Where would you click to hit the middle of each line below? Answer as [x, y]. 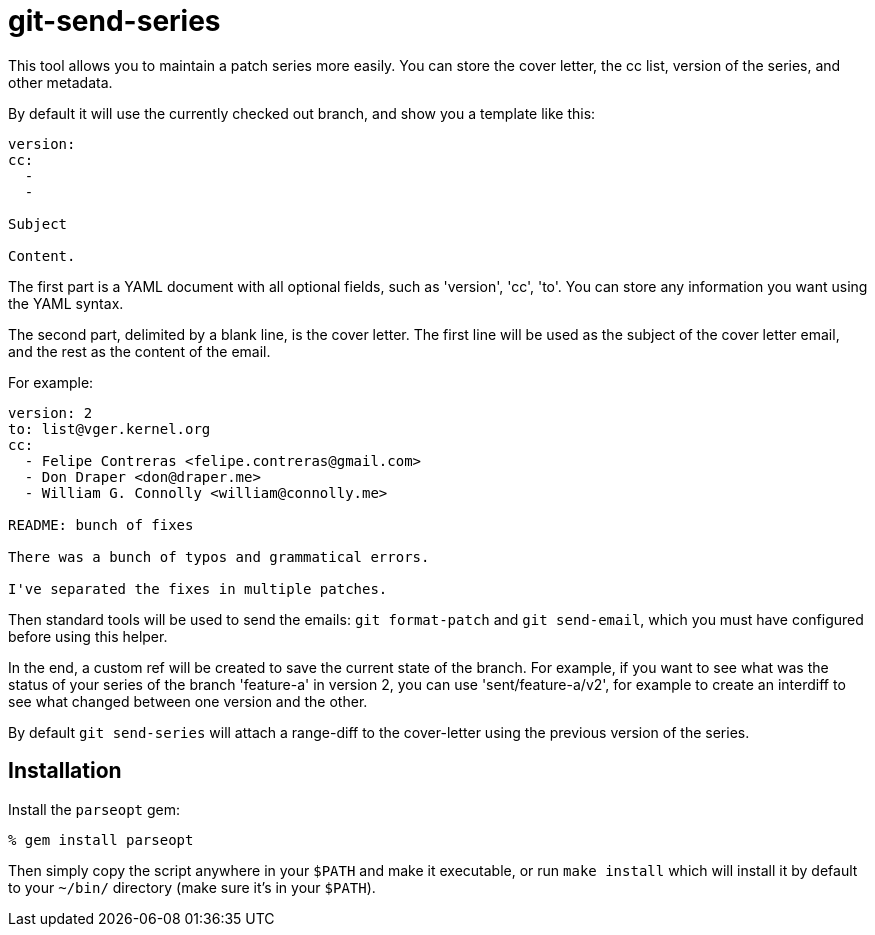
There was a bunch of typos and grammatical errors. [219, 556]
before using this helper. [88, 636]
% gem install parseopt [101, 839]
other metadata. [60, 82]
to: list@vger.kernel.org [109, 428]
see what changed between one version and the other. [188, 701]
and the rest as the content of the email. [139, 351]
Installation [65, 771]
